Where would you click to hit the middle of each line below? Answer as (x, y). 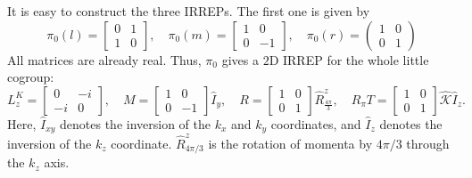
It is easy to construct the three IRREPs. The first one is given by (189, 11)
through (428, 143)
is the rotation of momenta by (290, 143)
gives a (240, 59)
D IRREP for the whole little (349, 59)
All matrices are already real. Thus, (104, 59)
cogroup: (31, 77)
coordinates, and (316, 123)
